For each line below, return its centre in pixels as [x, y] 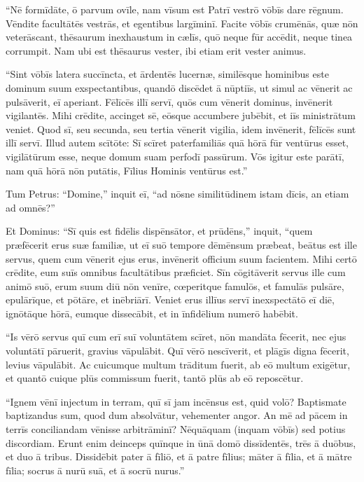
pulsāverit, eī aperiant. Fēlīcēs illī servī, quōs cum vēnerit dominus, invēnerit [169, 101]
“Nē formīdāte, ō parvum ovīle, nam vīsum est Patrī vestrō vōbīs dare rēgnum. [175, 9]
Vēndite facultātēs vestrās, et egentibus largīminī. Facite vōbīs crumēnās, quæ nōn [182, 23]
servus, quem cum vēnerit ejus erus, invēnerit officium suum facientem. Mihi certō [181, 258]
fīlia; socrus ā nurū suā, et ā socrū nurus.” [95, 470]
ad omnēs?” [30, 207]
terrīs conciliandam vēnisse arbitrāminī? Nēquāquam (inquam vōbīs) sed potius [176, 429]
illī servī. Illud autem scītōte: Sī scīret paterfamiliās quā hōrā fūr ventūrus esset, [177, 143]
